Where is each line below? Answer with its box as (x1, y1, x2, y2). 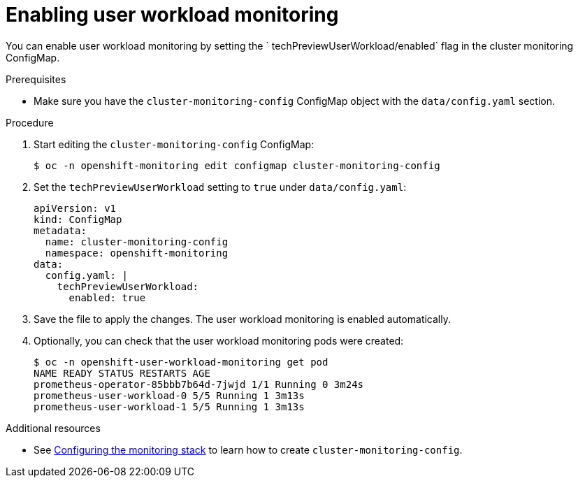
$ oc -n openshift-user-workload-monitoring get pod (34, 356, 328, 368)
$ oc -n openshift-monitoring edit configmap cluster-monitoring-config (34, 159, 440, 171)
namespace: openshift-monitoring (45, 247, 229, 259)
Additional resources (6, 421, 101, 434)
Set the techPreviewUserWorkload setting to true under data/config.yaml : (34, 180, 407, 193)
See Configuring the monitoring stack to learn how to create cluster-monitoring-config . (34, 443, 463, 456)
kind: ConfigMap (34, 213, 122, 225)
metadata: (34, 224, 87, 236)
